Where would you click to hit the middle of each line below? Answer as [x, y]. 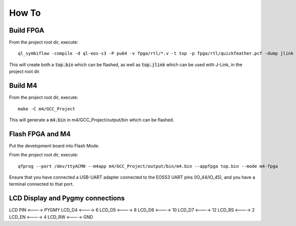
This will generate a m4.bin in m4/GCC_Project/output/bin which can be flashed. [92, 120]
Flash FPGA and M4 [40, 134]
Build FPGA [27, 30]
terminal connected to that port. [41, 184]
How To [25, 13]
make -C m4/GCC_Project [47, 109]
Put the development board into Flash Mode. [54, 146]
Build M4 [23, 86]
